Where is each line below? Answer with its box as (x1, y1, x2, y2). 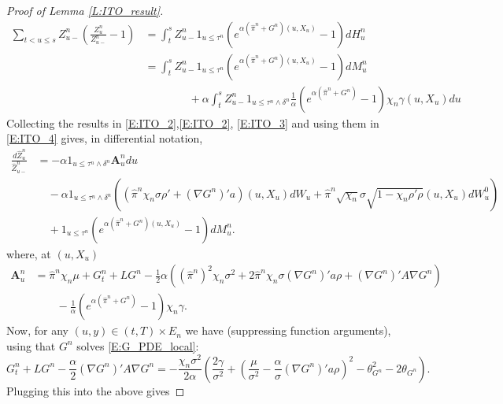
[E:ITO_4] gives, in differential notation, (6, 130, 203, 146)
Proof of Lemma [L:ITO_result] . (6, 2, 164, 18)
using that (6, 337, 56, 354)
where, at (6, 245, 51, 261)
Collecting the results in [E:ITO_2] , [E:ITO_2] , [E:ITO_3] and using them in (6, 114, 379, 131)
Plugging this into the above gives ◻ (6, 382, 185, 398)
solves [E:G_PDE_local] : (76, 337, 199, 354)
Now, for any (6, 322, 68, 339)
